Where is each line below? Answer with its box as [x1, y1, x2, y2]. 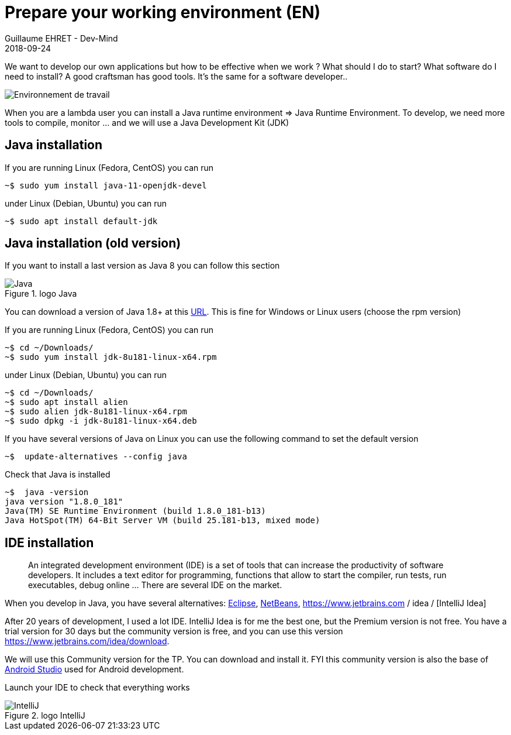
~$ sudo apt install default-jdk [5, 216, 158, 226]
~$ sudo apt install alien [5, 397, 128, 407]
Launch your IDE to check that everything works [5, 682, 190, 693]
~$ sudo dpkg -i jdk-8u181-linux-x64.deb [5, 416, 197, 426]
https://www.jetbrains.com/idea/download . [5, 636, 170, 647]
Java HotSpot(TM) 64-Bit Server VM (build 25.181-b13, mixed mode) [5, 516, 320, 526]
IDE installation [5, 535, 94, 550]
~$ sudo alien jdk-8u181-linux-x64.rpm [5, 407, 187, 417]
